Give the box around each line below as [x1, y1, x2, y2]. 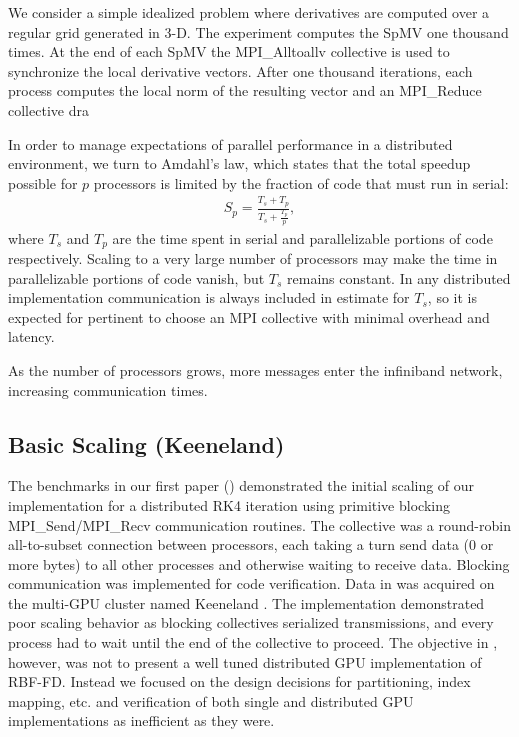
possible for [8, 172, 78, 193]
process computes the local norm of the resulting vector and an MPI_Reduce [8, 80, 482, 101]
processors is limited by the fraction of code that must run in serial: [93, 172, 509, 193]
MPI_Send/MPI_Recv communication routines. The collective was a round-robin [8, 514, 511, 535]
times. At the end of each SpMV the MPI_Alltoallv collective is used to [8, 41, 450, 62]
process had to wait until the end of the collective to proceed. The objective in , [8, 632, 498, 653]
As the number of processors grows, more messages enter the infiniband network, [8, 359, 503, 380]
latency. [8, 326, 55, 347]
